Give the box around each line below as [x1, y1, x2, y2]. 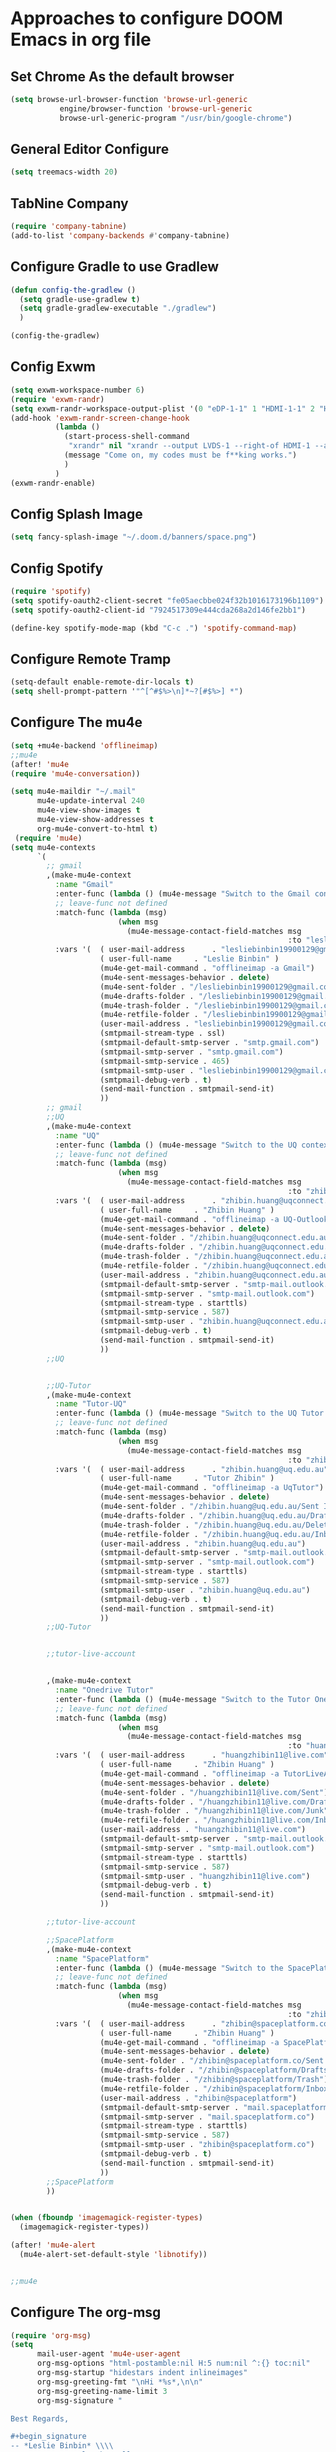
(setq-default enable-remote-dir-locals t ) [10, 677, 195, 687]
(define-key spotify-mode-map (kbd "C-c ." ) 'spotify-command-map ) [10, 623, 298, 633]
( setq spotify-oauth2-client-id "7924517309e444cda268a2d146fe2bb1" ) [10, 605, 307, 615]
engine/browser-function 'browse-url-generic [59, 103, 253, 114]
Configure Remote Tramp [10, 650, 172, 667]
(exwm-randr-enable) [10, 478, 97, 488]
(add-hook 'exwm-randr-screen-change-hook [10, 413, 190, 423]
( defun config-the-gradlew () [10, 285, 137, 295]
